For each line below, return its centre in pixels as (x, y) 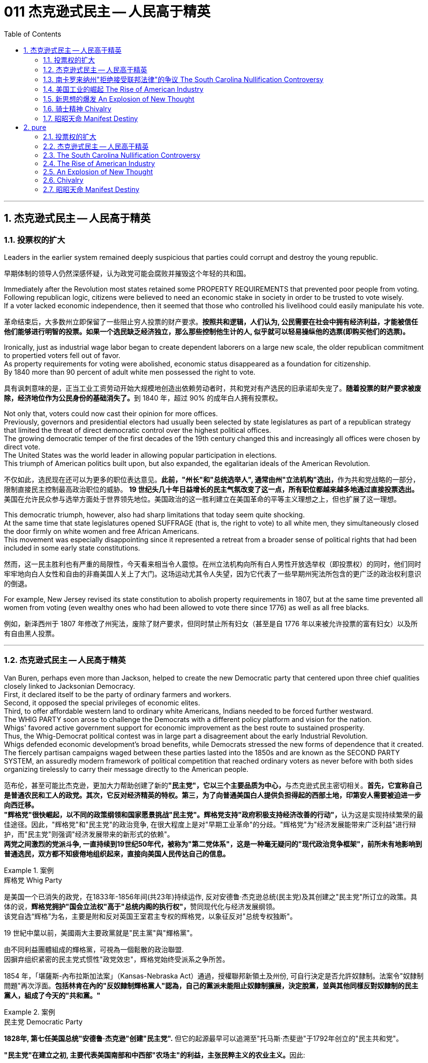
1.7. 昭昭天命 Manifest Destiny (91, 118)
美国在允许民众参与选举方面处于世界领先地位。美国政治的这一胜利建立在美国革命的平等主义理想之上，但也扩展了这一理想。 (202, 499)
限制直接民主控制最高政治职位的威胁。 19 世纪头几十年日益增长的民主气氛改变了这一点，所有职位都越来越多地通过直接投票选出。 (211, 489)
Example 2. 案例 (30, 1012)
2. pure (35, 127)
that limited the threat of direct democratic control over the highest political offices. (138, 430)
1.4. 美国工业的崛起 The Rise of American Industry (123, 89)
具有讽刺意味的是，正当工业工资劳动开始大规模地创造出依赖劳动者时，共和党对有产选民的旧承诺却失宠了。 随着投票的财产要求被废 (213, 388)
